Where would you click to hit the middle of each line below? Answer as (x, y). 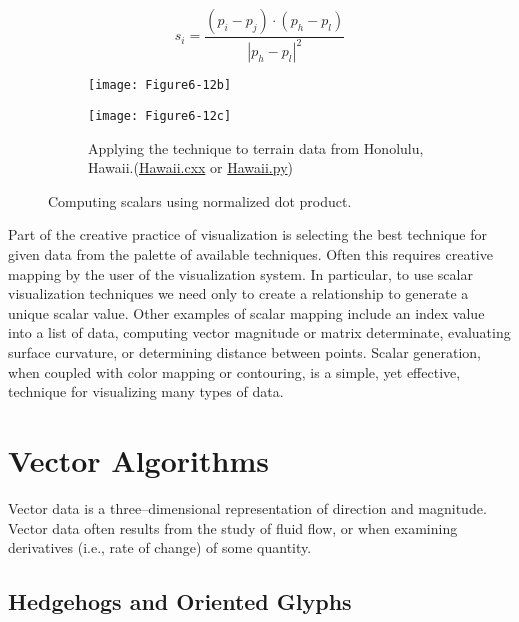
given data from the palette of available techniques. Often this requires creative (250, 254)
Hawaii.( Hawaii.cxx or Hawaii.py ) (191, 167)
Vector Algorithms (138, 460)
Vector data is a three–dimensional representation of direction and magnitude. (247, 507)
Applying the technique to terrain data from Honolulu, (256, 147)
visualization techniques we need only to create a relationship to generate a (238, 293)
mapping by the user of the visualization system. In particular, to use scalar (240, 273)
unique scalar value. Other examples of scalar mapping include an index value (246, 312)
